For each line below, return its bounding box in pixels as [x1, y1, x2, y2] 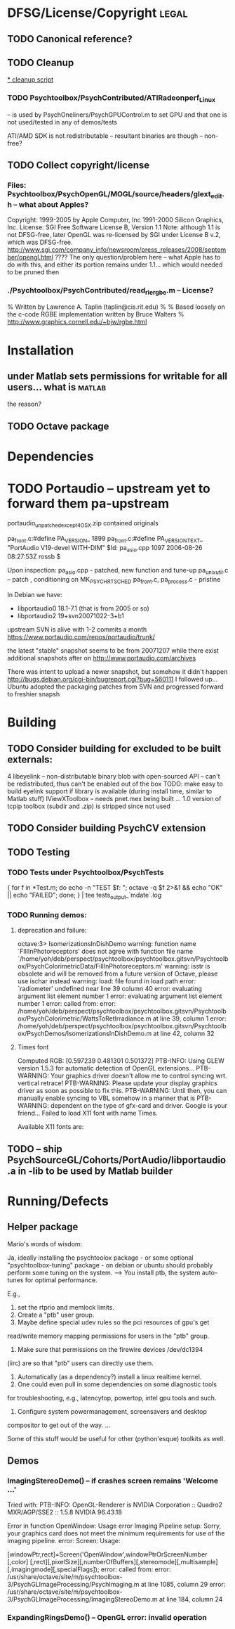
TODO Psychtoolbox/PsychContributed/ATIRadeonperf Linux [7, 93, 216, 104]
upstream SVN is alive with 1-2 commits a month [7, 625, 147, 634]
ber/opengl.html [7, 253, 54, 261]
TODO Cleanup [7, 56, 74, 68]
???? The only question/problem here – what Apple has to [55, 253, 221, 261]
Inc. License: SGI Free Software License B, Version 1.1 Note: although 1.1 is [7, 223, 221, 231]
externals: [7, 753, 53, 765]
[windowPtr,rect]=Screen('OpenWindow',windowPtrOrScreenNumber [7, 1550, 208, 1559]
